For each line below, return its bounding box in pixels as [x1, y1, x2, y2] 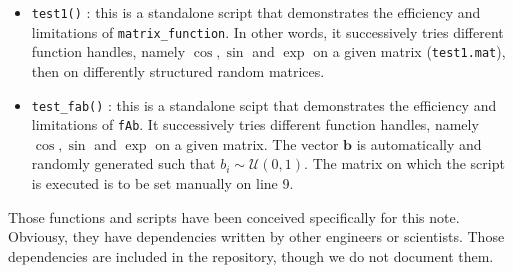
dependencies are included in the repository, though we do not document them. [8, 245, 494, 266]
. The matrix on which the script [304, 153, 505, 174]
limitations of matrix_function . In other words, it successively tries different [31, 21, 504, 42]
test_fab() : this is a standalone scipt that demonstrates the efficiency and [31, 94, 497, 115]
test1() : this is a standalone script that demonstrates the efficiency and [31, 2, 481, 22]
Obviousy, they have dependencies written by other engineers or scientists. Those [8, 226, 505, 247]
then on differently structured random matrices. [31, 60, 325, 81]
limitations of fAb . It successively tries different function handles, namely [31, 114, 479, 135]
